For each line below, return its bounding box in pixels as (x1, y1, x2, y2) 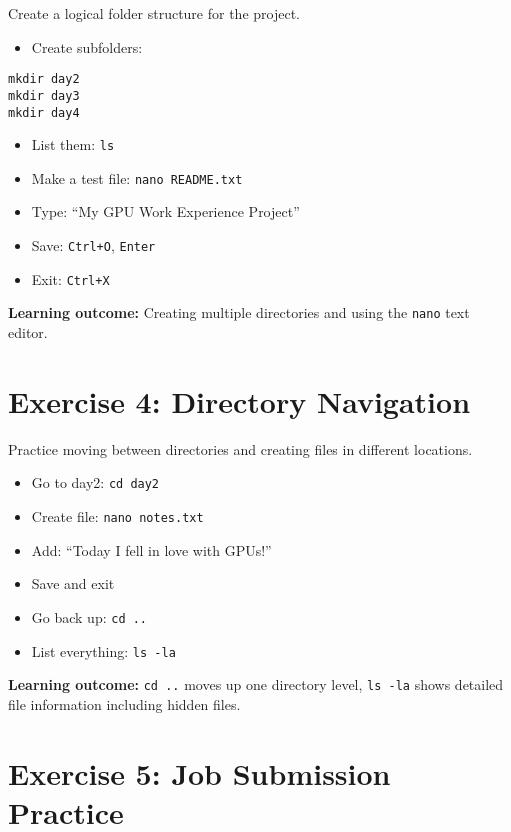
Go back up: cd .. (31, 606, 148, 627)
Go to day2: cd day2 (31, 472, 160, 493)
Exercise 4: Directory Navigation (8, 380, 471, 421)
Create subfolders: (31, 36, 143, 57)
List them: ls (31, 134, 115, 155)
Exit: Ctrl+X (31, 268, 110, 289)
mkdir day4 (8, 105, 80, 120)
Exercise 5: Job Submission (8, 752, 391, 793)
